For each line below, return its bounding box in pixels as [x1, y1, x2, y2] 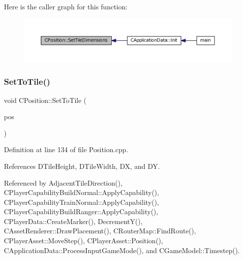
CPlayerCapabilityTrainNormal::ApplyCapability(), [4, 196, 159, 207]
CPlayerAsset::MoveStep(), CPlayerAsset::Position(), [4, 235, 163, 246]
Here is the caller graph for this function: [4, 1, 128, 11]
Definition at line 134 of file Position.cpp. [4, 144, 128, 155]
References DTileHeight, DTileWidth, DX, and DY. [4, 161, 160, 171]
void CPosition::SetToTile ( [4, 95, 87, 105]
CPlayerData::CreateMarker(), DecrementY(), [4, 216, 143, 226]
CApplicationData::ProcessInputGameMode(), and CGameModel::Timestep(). [4, 245, 240, 255]
